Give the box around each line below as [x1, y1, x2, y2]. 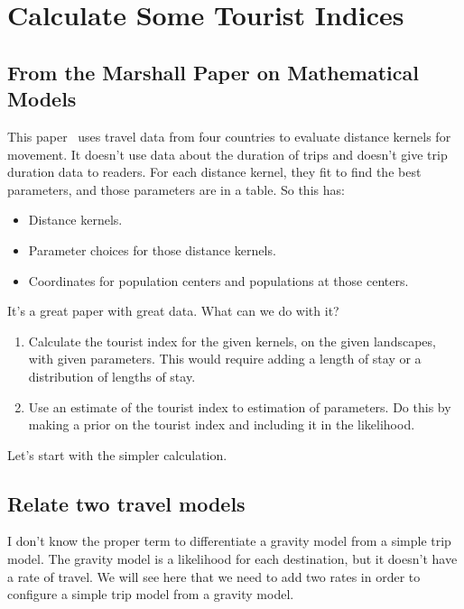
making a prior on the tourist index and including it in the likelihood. [28, 415, 415, 434]
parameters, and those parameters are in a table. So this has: [7, 180, 345, 198]
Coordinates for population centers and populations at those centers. [28, 271, 409, 290]
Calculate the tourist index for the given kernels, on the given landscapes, [28, 331, 436, 350]
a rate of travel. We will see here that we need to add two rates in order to [7, 567, 421, 586]
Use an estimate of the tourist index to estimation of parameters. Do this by [28, 397, 451, 416]
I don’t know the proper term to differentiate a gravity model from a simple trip [7, 531, 451, 550]
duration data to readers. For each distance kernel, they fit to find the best [7, 162, 422, 181]
